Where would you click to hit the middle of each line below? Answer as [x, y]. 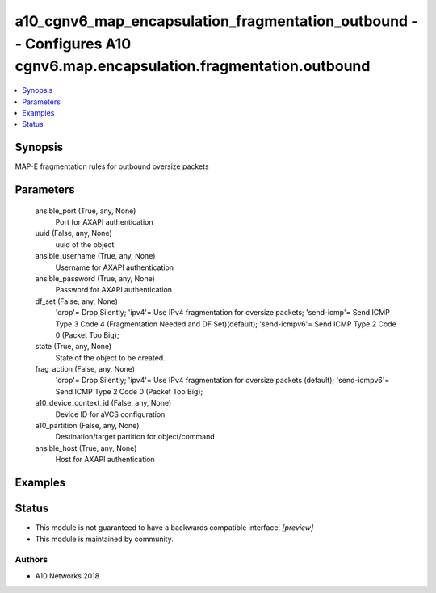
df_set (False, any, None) [77, 301]
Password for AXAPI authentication [114, 290]
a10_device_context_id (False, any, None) [103, 403]
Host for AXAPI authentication [105, 460]
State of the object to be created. [110, 357]
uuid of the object [85, 244]
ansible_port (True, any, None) [86, 211]
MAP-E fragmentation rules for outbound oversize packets [112, 166]
